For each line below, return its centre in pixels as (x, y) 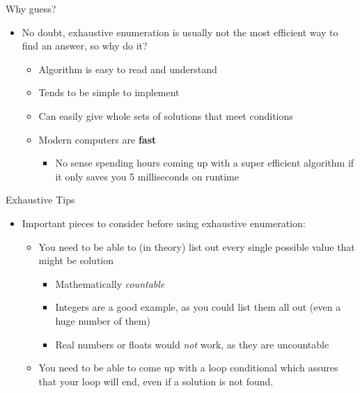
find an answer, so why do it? (85, 46)
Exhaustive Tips (40, 200)
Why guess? (31, 8)
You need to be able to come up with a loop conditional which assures (188, 368)
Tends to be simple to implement (109, 92)
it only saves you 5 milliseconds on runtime (147, 176)
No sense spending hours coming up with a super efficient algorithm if (205, 163)
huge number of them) (103, 320)
